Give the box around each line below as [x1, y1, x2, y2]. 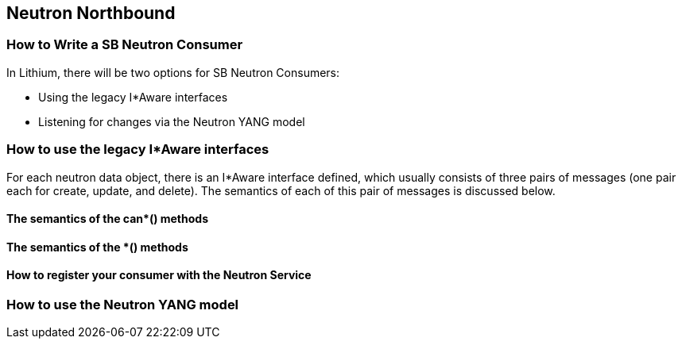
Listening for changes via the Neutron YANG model [38, 114, 305, 128]
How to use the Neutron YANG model [6, 296, 239, 312]
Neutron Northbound [6, 3, 176, 23]
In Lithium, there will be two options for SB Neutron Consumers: [6, 65, 340, 79]
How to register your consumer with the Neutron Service [6, 268, 312, 282]
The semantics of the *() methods [6, 240, 188, 254]
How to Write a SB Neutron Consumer [6, 36, 243, 53]
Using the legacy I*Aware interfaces [38, 90, 228, 104]
